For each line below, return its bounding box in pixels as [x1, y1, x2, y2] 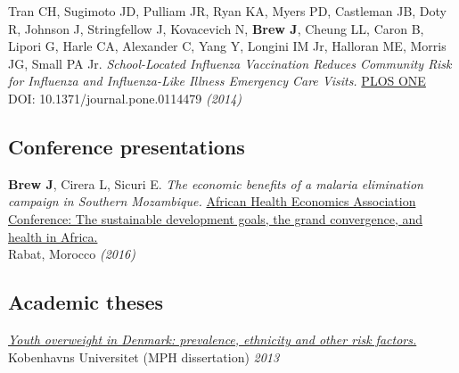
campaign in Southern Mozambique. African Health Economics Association [8, 192, 416, 211]
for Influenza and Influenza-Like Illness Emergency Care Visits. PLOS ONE [8, 71, 426, 90]
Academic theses [8, 288, 164, 316]
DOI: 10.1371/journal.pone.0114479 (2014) [8, 88, 242, 107]
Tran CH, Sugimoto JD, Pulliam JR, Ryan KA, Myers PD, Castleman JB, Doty [8, 2, 447, 20]
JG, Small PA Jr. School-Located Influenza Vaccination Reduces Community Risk [8, 54, 452, 72]
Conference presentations [8, 132, 245, 160]
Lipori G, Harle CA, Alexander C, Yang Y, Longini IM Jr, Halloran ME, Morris [8, 37, 447, 55]
